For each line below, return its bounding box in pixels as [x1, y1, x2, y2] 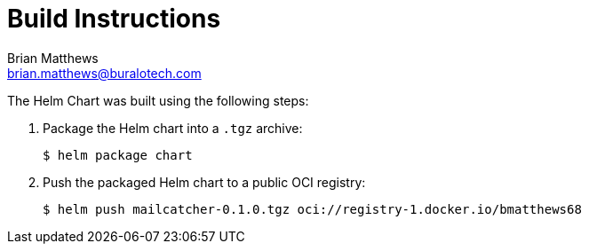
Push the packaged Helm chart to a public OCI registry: [43, 174, 366, 190]
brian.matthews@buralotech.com [7, 65, 202, 81]
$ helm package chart [43, 147, 193, 162]
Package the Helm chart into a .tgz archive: [43, 120, 303, 136]
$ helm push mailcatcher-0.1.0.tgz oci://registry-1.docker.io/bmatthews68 [43, 201, 582, 216]
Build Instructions [7, 4, 221, 34]
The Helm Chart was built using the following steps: [7, 92, 309, 108]
